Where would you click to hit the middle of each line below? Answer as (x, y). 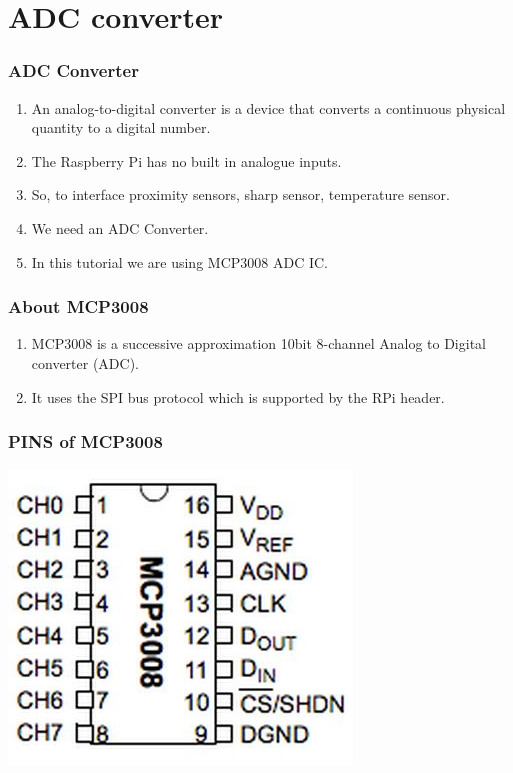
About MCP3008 (78, 306)
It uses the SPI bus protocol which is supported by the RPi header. (238, 396)
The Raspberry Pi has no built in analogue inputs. (186, 160)
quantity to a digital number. (121, 127)
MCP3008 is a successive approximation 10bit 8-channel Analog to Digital (258, 343)
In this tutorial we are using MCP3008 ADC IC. (179, 261)
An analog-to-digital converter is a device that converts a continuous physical (268, 107)
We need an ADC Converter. (120, 227)
